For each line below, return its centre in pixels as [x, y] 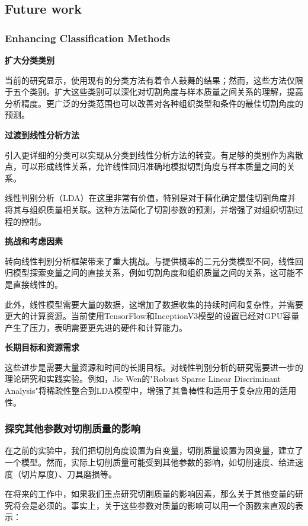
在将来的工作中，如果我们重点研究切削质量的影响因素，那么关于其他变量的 [150, 494]
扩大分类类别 [30, 60]
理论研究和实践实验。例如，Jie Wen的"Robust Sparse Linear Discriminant [143, 379]
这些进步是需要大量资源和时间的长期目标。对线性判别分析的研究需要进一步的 [154, 367]
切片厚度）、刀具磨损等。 [69, 474]
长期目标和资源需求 [42, 347]
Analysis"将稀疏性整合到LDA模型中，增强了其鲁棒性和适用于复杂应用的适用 [151, 390]
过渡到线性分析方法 [42, 134]
